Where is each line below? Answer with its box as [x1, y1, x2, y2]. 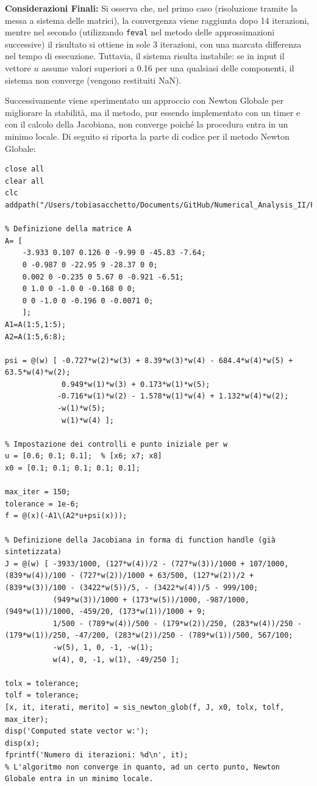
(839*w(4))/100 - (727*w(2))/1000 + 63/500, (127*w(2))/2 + [5, 571, 254, 580]
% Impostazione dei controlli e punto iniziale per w [5, 439, 228, 449]
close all [5, 165, 45, 174]
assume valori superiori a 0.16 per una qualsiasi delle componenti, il [41, 62, 294, 74]
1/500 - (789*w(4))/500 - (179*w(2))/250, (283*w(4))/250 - [52, 619, 302, 628]
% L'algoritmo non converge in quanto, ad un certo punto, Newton [5, 762, 280, 771]
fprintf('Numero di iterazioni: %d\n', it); [5, 751, 188, 760]
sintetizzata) [5, 547, 62, 557]
